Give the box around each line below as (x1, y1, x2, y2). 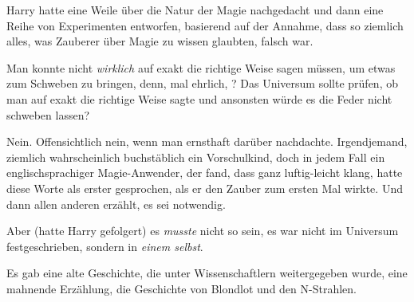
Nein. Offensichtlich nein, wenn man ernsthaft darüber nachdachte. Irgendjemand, (6, 133, 408, 150)
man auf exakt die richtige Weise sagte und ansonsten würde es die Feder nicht (6, 90, 392, 107)
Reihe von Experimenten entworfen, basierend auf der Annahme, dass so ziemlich (6, 17, 404, 33)
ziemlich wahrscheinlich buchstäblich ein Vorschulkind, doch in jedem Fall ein (6, 148, 385, 165)
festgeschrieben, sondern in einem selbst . (6, 237, 203, 254)
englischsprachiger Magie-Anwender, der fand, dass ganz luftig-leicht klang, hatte (6, 164, 403, 181)
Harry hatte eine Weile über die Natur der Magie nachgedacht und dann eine (6, 2, 384, 18)
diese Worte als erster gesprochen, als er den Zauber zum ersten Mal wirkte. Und (6, 179, 403, 196)
